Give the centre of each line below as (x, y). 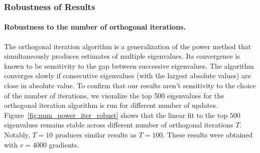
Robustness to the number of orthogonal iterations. (95, 27)
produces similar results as (96, 134)
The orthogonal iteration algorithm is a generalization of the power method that (128, 46)
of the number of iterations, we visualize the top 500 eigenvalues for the (114, 95)
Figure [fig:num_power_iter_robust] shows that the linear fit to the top (116, 115)
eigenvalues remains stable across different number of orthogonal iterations (119, 125)
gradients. (64, 144)
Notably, (17, 134)
